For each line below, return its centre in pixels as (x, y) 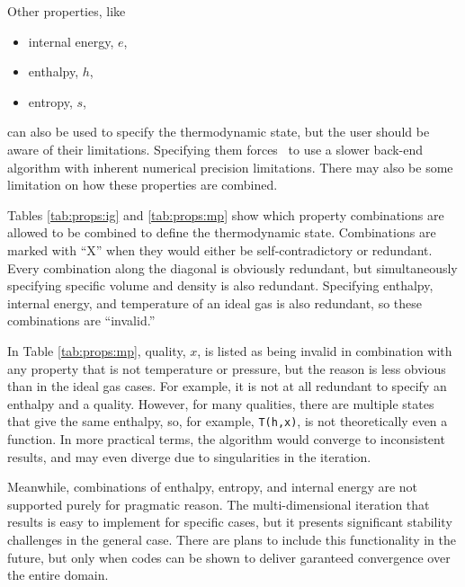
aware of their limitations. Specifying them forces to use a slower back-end (215, 149)
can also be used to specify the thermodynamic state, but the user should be (219, 132)
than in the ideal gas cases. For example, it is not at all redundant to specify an (227, 386)
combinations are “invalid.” (81, 320)
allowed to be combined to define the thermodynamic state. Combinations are (222, 232)
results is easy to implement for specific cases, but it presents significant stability (230, 522)
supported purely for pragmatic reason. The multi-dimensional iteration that (219, 504)
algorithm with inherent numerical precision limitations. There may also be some (230, 167)
